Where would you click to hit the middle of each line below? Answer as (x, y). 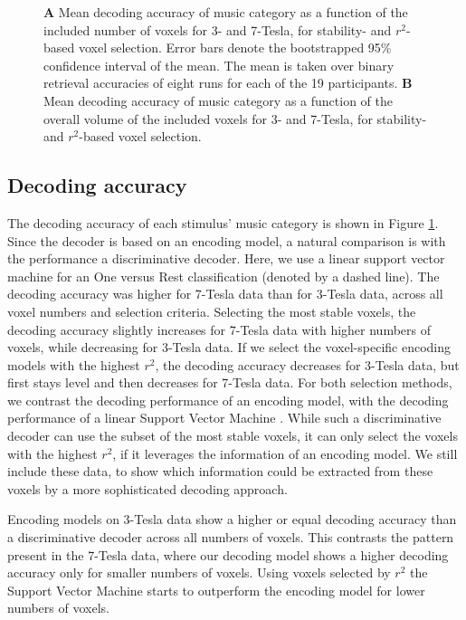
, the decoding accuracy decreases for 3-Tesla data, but (307, 364)
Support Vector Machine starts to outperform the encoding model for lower (216, 590)
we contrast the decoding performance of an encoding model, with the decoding (228, 400)
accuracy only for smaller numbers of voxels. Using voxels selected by (199, 572)
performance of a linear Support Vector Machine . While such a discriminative (224, 418)
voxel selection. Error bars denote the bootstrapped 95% (235, 48)
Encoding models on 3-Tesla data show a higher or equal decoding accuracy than (232, 519)
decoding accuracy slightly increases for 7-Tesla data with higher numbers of (219, 329)
